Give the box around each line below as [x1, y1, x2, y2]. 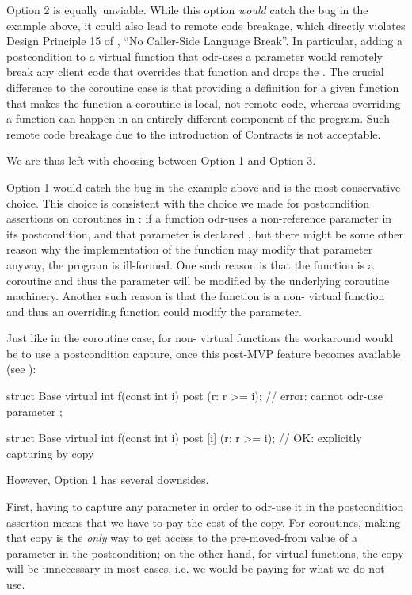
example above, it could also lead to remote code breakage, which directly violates [6, 17, 406, 33]
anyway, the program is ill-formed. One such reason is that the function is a [6, 256, 374, 273]
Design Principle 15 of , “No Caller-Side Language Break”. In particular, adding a [6, 32, 403, 49]
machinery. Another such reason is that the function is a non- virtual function [6, 288, 385, 304]
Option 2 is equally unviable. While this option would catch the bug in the [6, 2, 368, 17]
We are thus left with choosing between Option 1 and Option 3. [6, 152, 316, 169]
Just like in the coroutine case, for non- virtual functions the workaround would [6, 330, 394, 346]
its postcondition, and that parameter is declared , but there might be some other [6, 225, 404, 242]
